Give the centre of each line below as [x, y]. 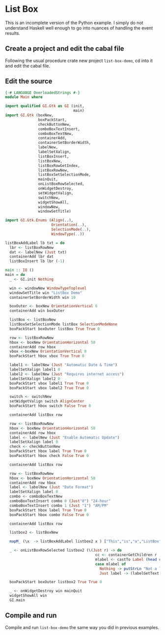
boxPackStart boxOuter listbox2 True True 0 [56, 582]
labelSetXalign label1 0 [35, 370]
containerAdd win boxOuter [37, 311]
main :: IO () [20, 270]
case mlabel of [110, 564]
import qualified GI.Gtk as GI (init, [45, 106]
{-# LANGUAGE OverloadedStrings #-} [42, 93]
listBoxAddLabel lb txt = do [35, 243]
